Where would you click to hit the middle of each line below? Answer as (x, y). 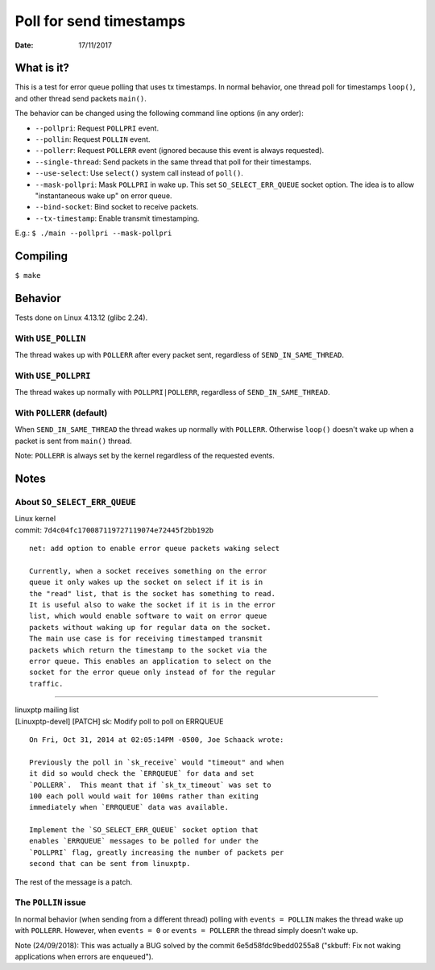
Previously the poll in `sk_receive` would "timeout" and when (157, 762)
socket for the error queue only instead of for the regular (152, 672)
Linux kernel (35, 519)
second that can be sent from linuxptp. (110, 864)
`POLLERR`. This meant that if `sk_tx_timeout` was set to (150, 785)
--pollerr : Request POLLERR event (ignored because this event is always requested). (180, 151)
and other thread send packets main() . (81, 98)
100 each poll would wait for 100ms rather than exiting (144, 796)
